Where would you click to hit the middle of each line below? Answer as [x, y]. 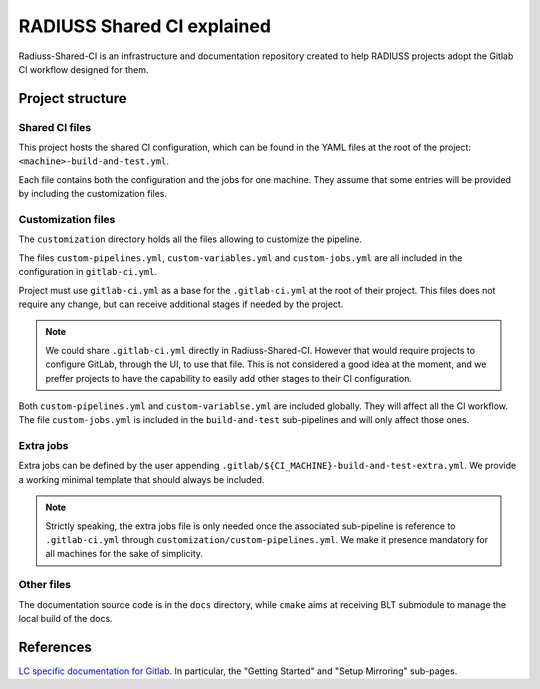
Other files [45, 585]
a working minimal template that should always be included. [141, 479]
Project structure [72, 98]
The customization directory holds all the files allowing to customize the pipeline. [190, 239]
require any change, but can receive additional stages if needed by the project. [181, 304]
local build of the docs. [66, 618]
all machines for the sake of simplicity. [124, 554]
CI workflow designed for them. [83, 69]
